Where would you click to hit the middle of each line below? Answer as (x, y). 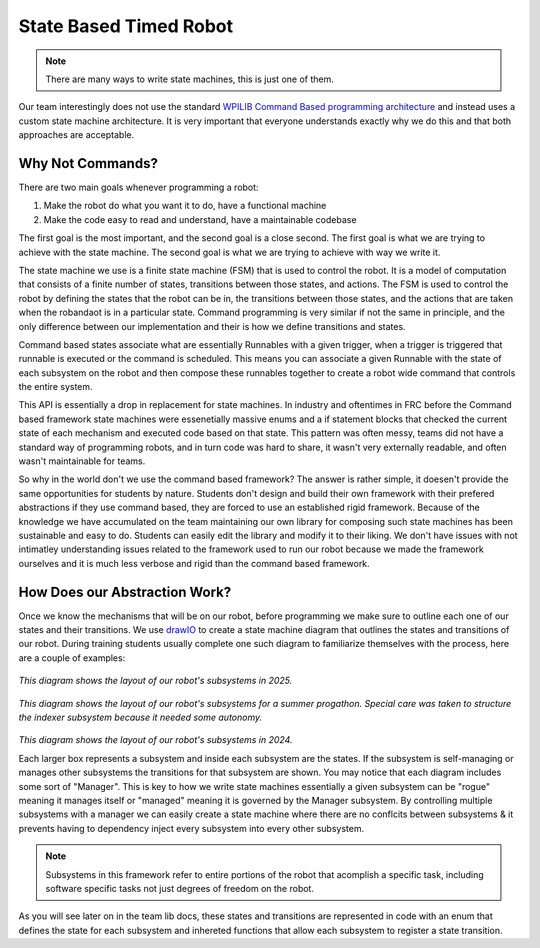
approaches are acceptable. (76, 135)
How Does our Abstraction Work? (125, 591)
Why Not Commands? (88, 163)
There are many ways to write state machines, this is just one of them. (189, 79)
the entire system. (56, 387)
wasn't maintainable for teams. (82, 461)
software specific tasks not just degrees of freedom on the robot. (180, 888)
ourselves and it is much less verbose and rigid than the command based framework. (194, 563)
